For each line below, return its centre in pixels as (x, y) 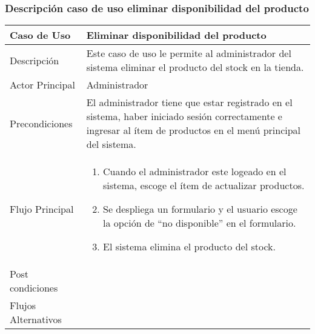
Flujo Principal (42, 209)
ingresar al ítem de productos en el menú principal (194, 130)
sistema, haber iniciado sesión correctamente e (184, 116)
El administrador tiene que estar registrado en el (189, 102)
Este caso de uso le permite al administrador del (189, 53)
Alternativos (36, 319)
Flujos (23, 306)
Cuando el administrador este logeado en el (195, 172)
